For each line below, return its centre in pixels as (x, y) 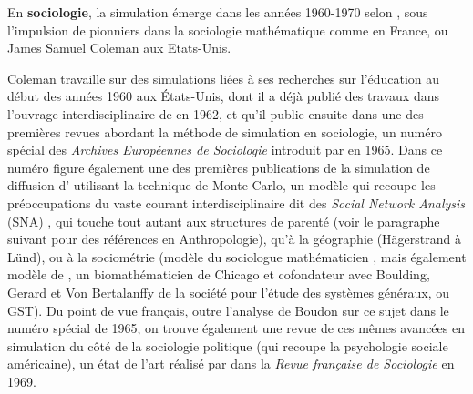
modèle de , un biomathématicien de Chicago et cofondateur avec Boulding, (219, 274)
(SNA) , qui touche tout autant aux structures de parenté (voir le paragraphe (224, 221)
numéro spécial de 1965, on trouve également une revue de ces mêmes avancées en (236, 328)
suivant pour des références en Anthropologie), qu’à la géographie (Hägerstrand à (234, 239)
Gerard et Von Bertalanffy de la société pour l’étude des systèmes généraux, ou (229, 292)
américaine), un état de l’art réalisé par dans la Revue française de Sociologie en (231, 364)
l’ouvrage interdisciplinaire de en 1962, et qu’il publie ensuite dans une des (216, 113)
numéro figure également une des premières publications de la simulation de (219, 167)
